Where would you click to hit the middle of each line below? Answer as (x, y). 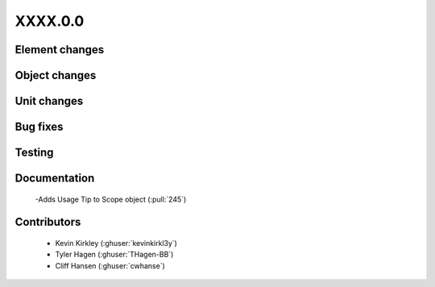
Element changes (60, 50)
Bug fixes (39, 127)
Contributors (48, 222)
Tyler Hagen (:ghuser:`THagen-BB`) (114, 255)
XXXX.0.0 (50, 21)
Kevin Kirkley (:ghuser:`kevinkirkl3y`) (116, 243)
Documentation (55, 179)
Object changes (56, 75)
